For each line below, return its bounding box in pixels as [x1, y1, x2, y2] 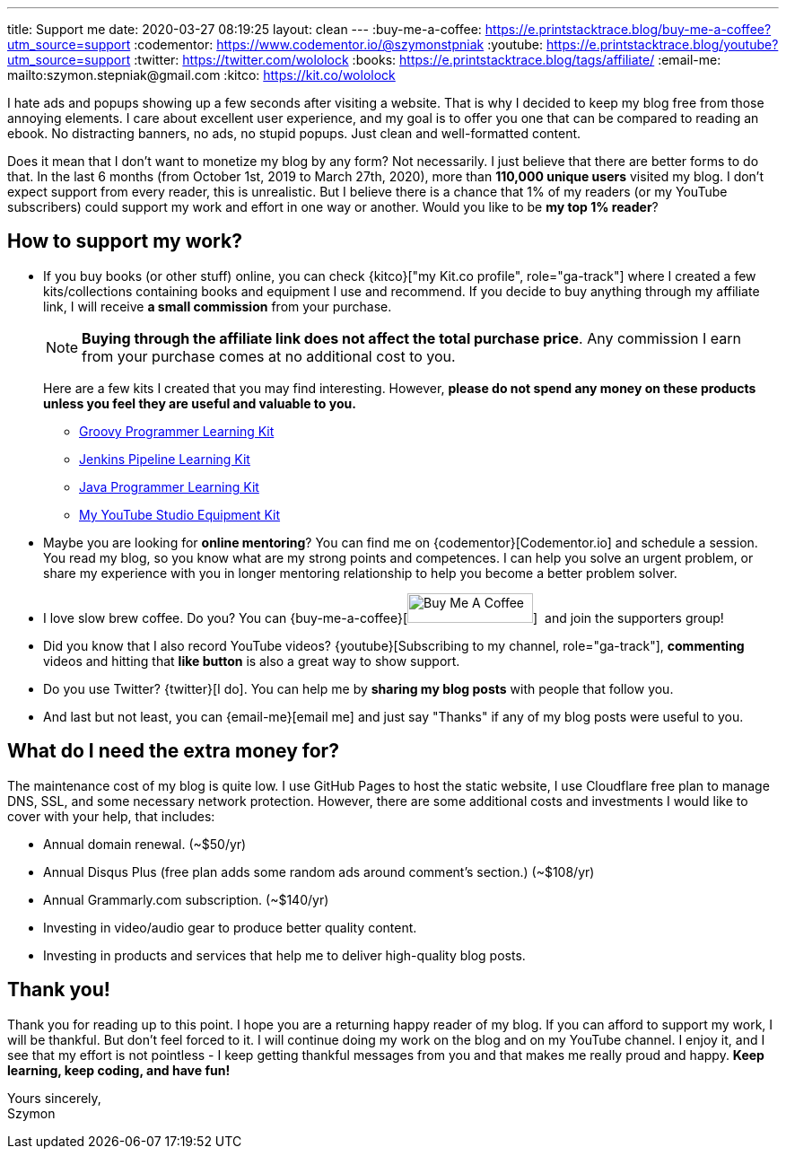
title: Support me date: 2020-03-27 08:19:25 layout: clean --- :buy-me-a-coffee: [7, 22, 482, 37]
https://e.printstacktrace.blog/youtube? [546, 37, 779, 52]
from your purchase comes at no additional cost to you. [82, 346, 456, 365]
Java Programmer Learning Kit [79, 478, 259, 495]
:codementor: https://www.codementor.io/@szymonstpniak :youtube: [134, 37, 544, 52]
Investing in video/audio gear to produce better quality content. [43, 919, 417, 935]
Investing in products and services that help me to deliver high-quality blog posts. [43, 947, 526, 963]
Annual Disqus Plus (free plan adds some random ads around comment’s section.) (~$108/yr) [43, 863, 595, 880]
